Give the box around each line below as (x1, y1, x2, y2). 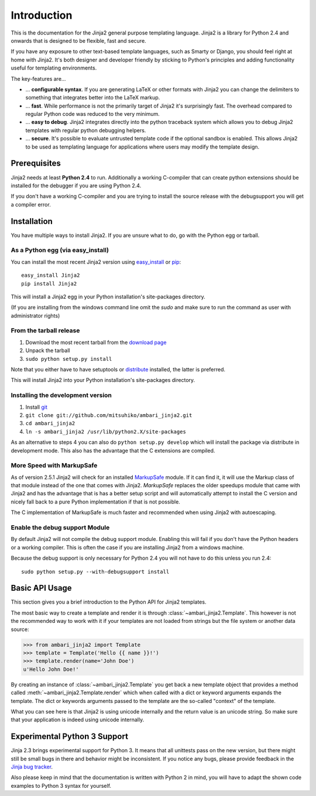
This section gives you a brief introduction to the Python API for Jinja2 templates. (11, 598, 207, 605)
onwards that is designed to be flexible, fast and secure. (11, 37, 146, 44)
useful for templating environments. (11, 64, 97, 71)
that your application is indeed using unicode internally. (11, 716, 145, 723)
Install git (25, 404, 48, 411)
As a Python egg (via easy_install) (11, 246, 109, 254)
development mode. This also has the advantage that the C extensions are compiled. (11, 447, 215, 454)
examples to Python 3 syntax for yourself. (11, 782, 111, 789)
